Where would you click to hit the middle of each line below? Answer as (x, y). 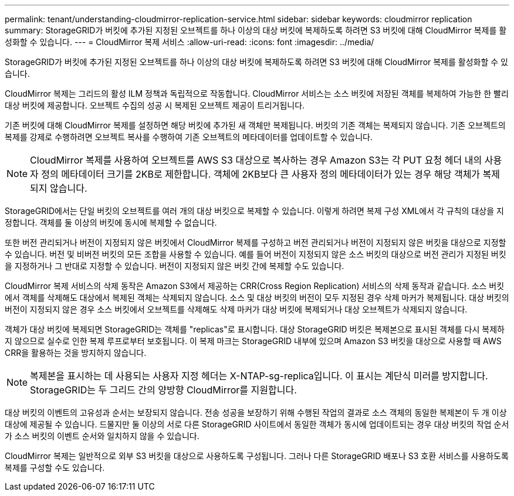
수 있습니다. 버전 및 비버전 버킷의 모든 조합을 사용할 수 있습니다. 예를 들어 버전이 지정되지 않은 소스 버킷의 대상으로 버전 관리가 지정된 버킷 (256, 254)
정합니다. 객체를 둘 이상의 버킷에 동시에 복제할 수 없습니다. (111, 222)
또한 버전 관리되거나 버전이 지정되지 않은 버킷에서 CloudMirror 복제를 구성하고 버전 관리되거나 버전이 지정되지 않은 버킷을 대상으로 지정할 (256, 242)
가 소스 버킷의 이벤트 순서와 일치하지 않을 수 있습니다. (102, 436)
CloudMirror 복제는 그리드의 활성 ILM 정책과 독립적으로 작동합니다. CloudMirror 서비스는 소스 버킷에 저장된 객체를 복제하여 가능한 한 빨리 (257, 94)
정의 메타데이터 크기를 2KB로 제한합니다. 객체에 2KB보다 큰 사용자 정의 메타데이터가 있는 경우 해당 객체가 (261, 174)
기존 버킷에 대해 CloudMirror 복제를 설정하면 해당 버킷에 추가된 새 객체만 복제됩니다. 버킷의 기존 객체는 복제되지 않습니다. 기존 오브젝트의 (255, 125)
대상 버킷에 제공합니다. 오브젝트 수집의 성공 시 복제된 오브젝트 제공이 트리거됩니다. (155, 105)
